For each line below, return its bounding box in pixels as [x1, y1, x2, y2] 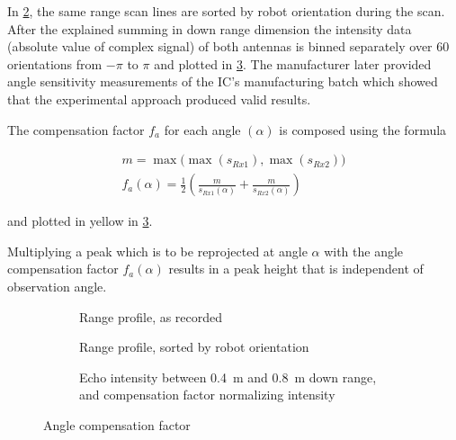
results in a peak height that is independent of [168, 259, 424, 278]
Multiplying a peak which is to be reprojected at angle [7, 241, 308, 260]
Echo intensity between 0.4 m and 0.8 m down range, [79, 367, 377, 386]
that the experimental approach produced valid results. [7, 89, 311, 108]
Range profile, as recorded [79, 307, 223, 326]
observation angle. [7, 277, 107, 295]
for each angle [164, 120, 241, 139]
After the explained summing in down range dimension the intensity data [7, 19, 412, 38]
